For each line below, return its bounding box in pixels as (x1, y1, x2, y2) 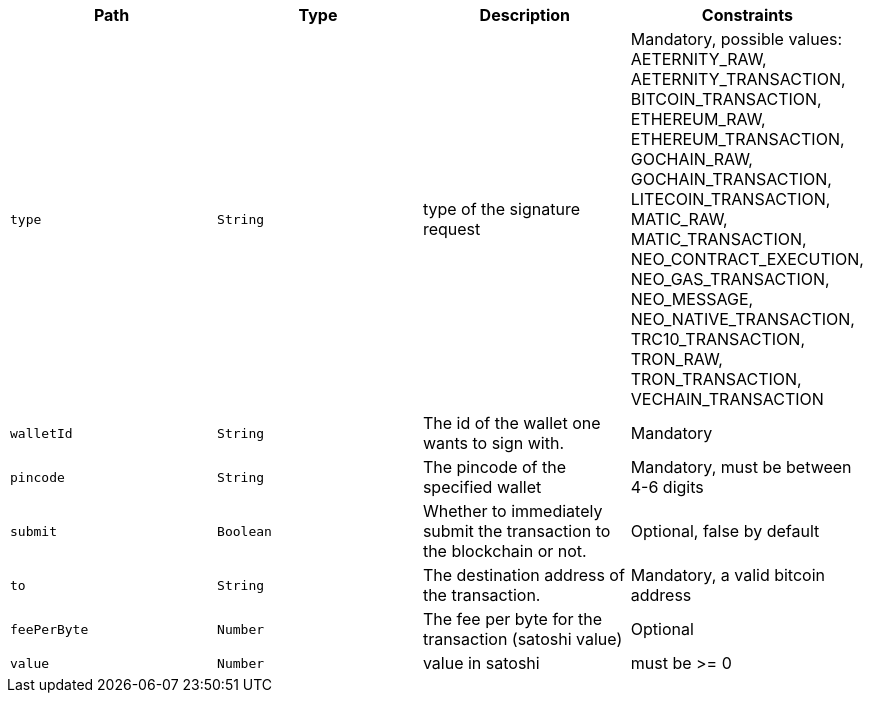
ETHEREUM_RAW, (630, 109, 766, 129)
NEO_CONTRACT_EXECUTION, (630, 249, 864, 269)
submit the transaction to (422, 521, 611, 541)
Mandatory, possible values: (630, 29, 843, 49)
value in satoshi (422, 653, 540, 673)
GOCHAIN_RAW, (630, 149, 753, 169)
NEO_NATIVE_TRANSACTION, (630, 309, 855, 329)
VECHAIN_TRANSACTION (630, 389, 824, 409)
